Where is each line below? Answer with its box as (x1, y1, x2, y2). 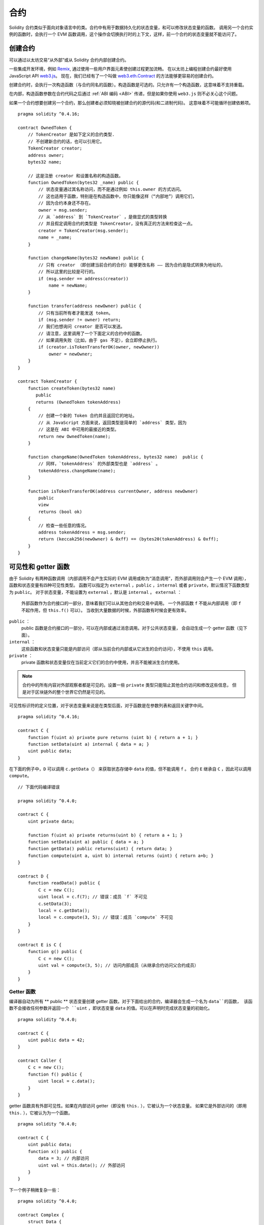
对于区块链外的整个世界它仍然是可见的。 (26, 689, 108, 695)
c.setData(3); (38, 901, 72, 906)
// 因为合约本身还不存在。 (38, 200, 93, 206)
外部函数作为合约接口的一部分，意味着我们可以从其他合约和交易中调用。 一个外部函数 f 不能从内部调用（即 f (21, 600, 242, 606)
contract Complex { (18, 1212, 65, 1218)
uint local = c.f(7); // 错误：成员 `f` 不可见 (38, 894, 148, 900)
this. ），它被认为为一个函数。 (9, 1110, 73, 1116)
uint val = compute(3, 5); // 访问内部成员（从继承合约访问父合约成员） (38, 963, 199, 968)
